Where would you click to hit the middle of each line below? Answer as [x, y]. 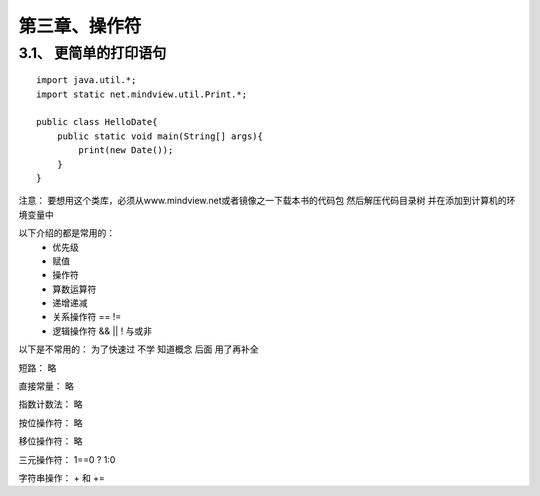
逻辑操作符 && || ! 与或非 [102, 331]
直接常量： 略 [46, 386]
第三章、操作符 [80, 26]
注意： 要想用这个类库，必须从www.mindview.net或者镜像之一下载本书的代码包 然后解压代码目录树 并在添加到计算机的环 [267, 201]
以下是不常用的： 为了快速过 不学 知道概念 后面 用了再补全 [138, 349]
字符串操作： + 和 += [61, 477]
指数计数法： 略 [50, 404]
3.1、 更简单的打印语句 [92, 53]
